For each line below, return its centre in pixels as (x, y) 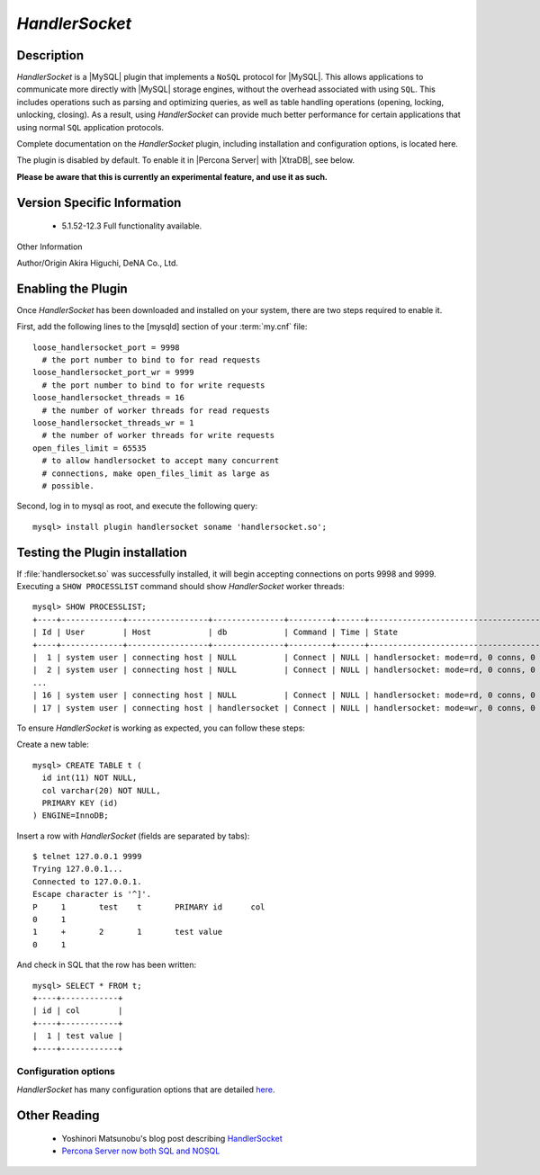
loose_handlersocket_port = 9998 (106, 347)
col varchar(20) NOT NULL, (101, 790)
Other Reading (58, 1115)
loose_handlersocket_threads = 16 (108, 398)
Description (50, 55)
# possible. (68, 485)
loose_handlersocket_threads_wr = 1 (113, 423)
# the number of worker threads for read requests (156, 410)
